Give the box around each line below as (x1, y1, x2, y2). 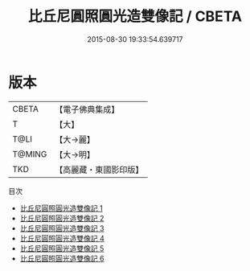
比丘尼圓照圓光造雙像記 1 (19, 203, 103, 213)
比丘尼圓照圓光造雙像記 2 (19, 213, 105, 223)
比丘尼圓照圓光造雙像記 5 (19, 243, 105, 253)
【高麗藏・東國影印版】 (55, 164, 144, 175)
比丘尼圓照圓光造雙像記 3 (19, 223, 105, 233)
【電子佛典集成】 (55, 104, 120, 115)
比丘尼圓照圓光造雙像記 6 (19, 253, 105, 263)
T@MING (12, 148, 47, 159)
